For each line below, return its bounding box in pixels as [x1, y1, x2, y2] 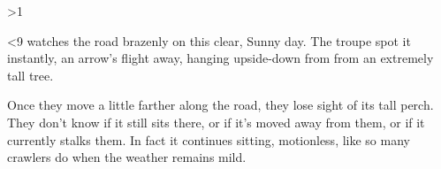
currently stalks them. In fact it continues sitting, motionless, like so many [7, 130, 410, 149]
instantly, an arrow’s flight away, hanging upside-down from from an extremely [7, 49, 434, 67]
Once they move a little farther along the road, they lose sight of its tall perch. [7, 96, 434, 114]
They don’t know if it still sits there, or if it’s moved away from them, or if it [7, 112, 425, 131]
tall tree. [7, 65, 54, 84]
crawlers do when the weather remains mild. [7, 148, 247, 166]
